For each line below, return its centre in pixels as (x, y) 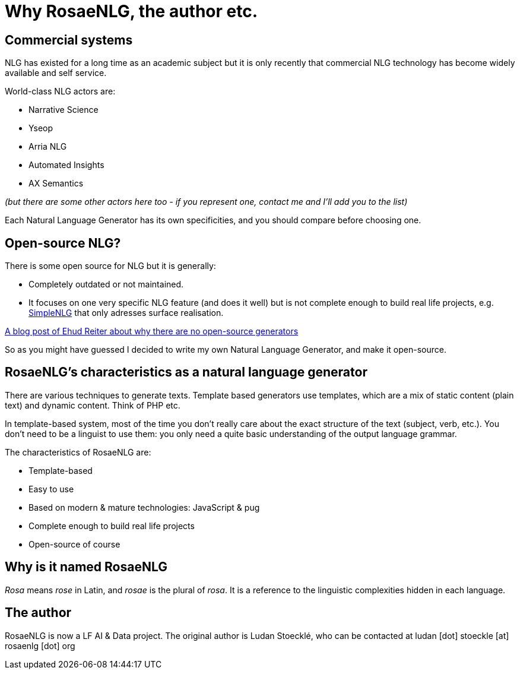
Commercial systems (69, 40)
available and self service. (56, 73)
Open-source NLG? (63, 243)
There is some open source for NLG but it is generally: (110, 266)
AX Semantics (56, 183)
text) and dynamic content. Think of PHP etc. (93, 405)
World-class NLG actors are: (60, 91)
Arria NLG (48, 147)
